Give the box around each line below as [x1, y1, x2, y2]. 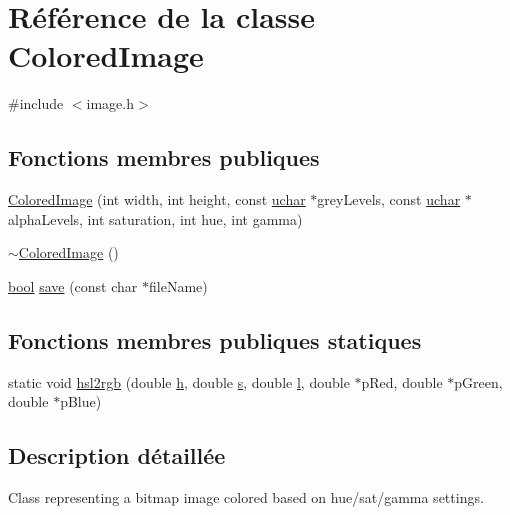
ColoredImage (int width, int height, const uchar [8, 189, 306, 210]
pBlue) [60, 391, 102, 412]
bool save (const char [8, 275, 138, 296]
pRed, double [361, 371, 443, 392]
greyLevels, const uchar [317, 189, 461, 210]
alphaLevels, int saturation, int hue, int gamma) [8, 208, 303, 229]
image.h [86, 93, 135, 114]
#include [8, 93, 64, 114]
